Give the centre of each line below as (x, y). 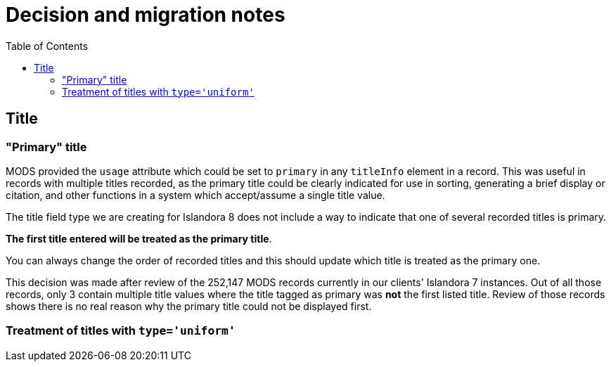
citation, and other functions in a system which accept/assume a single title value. (195, 195)
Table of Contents (47, 46)
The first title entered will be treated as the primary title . (139, 238)
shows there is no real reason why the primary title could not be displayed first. (189, 306)
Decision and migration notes (146, 15)
